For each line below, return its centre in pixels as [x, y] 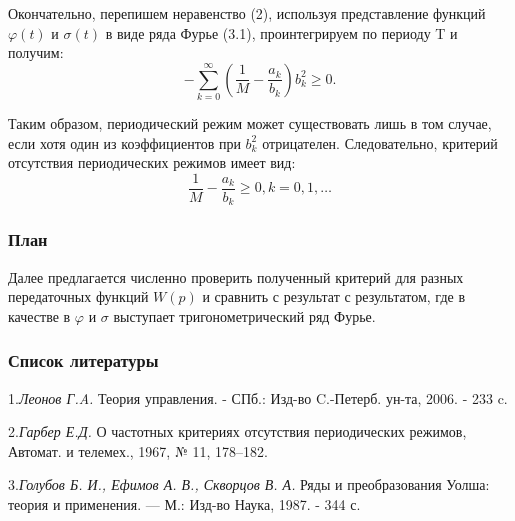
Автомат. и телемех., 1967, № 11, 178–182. [138, 450]
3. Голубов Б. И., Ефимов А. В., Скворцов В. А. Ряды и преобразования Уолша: [249, 484]
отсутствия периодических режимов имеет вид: [152, 162]
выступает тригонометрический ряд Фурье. [244, 315]
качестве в [39, 315]
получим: [36, 52]
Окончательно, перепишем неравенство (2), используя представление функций [247, 12]
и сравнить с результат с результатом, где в [334, 296]
